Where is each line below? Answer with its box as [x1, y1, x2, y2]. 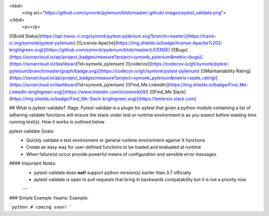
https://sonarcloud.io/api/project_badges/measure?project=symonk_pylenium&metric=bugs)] [10, 54, 203, 60]
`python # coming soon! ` [9, 205, 73, 210]
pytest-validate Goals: [9, 128, 55, 134]
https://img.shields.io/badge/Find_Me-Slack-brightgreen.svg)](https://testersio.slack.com [10, 96, 195, 102]
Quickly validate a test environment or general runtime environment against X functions [26, 137, 205, 143]
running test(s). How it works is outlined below [9, 119, 105, 125]
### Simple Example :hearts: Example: [9, 195, 89, 201]
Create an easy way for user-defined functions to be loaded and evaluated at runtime [26, 144, 201, 150]
